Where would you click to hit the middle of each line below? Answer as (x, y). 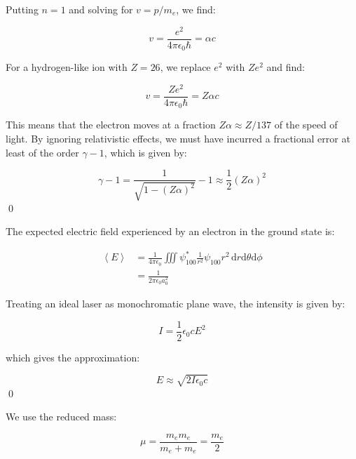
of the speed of (306, 125)
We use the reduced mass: (61, 417)
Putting (22, 9)
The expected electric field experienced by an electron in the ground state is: (170, 231)
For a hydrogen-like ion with (67, 67)
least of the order (42, 152)
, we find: (196, 9)
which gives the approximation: (73, 357)
